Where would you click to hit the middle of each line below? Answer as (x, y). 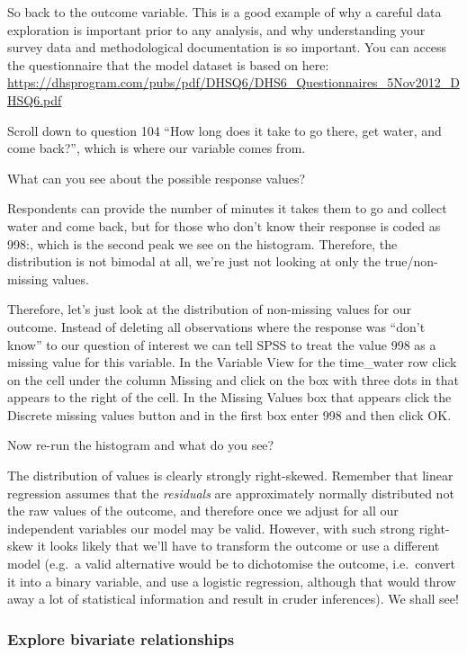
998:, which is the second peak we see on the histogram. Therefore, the (202, 243)
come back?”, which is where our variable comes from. (157, 148)
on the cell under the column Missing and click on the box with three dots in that (233, 379)
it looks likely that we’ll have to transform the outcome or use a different (238, 546)
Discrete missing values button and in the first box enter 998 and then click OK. (229, 414)
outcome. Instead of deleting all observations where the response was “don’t (216, 326)
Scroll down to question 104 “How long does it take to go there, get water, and (225, 130)
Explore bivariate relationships (121, 638)
